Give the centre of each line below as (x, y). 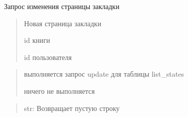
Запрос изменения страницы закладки (62, 6)
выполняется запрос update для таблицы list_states (104, 74)
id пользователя (48, 57)
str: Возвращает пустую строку (72, 108)
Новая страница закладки (62, 23)
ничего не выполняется (59, 91)
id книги (37, 40)
